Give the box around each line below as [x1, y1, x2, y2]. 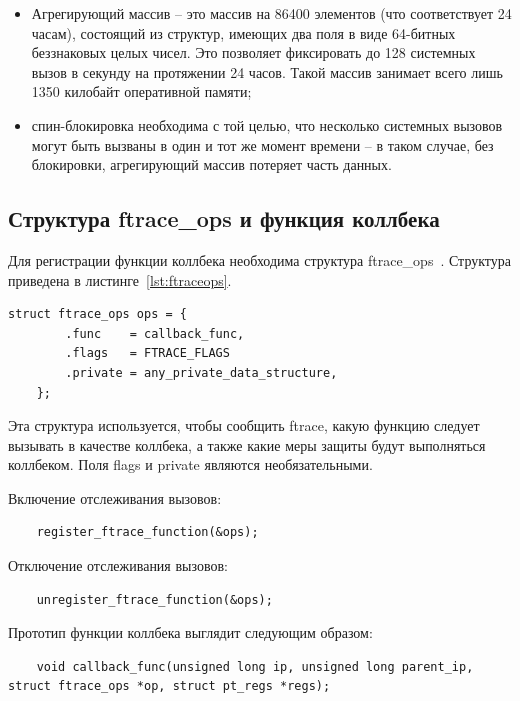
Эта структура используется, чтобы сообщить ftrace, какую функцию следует [8, 415, 480, 436]
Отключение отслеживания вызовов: [8, 555, 228, 576]
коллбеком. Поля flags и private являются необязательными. [8, 454, 373, 475]
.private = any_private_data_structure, [65, 365, 338, 380]
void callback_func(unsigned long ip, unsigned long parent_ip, [36, 659, 474, 674]
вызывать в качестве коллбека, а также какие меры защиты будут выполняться [8, 434, 486, 455]
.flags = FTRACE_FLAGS [65, 346, 230, 361]
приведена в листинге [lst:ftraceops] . [8, 269, 232, 290]
